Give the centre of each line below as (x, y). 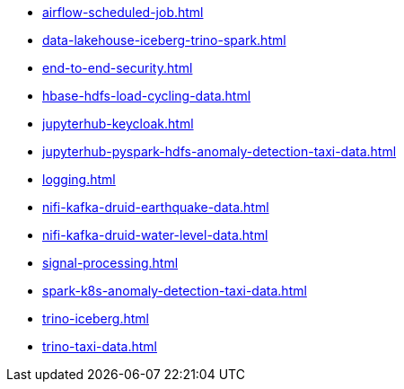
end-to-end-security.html (118, 68)
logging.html (79, 179)
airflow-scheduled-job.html (123, 12)
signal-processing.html (110, 263)
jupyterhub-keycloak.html (118, 124)
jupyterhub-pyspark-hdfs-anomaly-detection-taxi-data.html (220, 151)
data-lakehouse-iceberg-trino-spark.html (164, 40)
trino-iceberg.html (96, 318)
